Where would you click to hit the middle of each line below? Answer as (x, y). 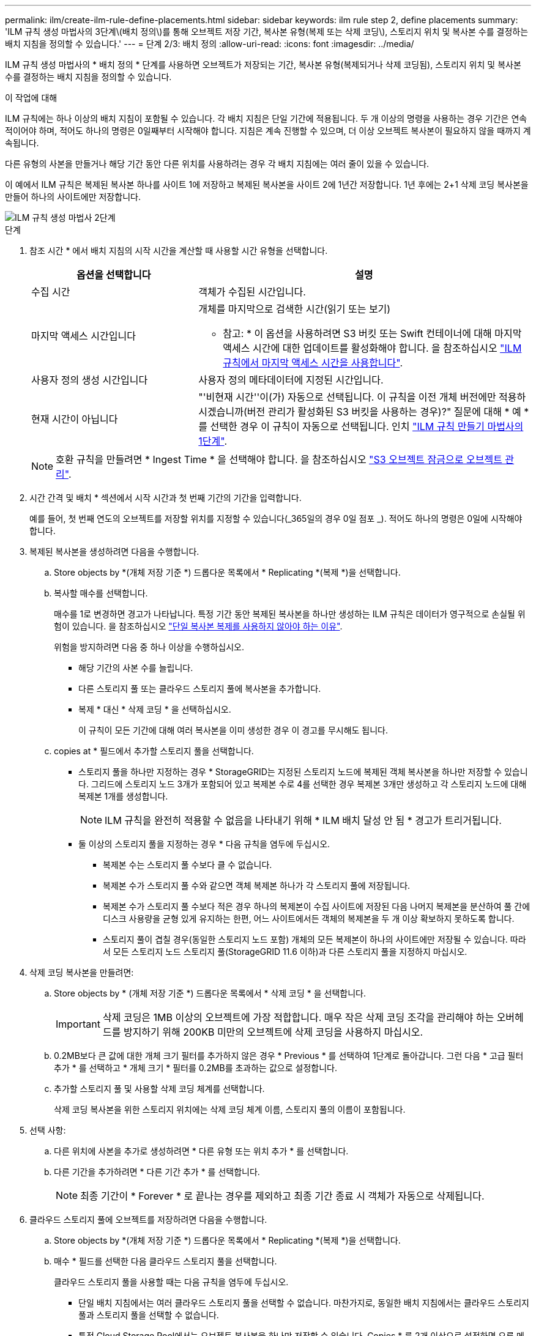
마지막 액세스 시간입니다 (84, 336)
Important (78, 1024)
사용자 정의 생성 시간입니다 (90, 380)
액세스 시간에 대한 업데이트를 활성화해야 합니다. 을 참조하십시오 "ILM (372, 348)
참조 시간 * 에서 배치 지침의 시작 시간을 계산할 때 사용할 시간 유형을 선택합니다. (179, 251)
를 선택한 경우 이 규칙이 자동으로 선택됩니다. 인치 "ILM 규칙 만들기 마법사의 (361, 426)
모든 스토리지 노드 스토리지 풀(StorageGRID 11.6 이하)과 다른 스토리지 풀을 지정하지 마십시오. (290, 952)
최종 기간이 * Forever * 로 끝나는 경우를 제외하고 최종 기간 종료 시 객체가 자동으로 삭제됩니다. (282, 1196)
